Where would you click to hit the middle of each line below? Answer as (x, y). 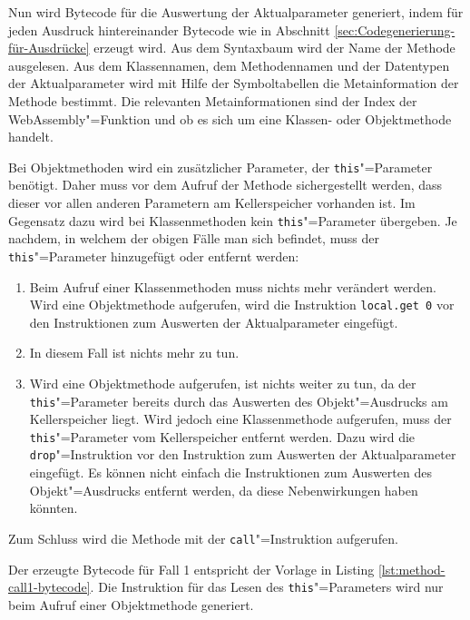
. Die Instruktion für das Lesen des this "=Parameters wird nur (267, 587)
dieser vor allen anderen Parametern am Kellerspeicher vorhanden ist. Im (212, 202)
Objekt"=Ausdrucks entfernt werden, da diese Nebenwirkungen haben (224, 490)
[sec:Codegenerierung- (395, 30)
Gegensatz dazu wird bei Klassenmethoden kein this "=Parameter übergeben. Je (233, 220)
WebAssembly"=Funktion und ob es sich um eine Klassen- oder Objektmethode (230, 118)
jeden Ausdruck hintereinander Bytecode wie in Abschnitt (169, 30)
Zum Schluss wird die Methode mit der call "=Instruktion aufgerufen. (203, 538)
